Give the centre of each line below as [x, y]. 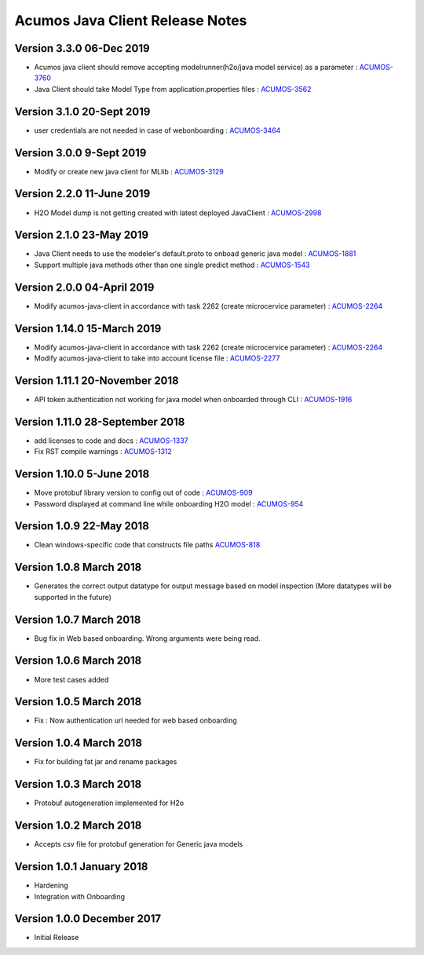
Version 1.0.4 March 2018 [79, 743]
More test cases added [71, 679]
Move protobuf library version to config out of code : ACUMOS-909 [143, 493]
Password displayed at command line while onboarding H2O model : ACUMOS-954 [169, 503]
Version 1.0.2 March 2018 [78, 826]
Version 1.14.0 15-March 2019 [88, 329]
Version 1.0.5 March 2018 [78, 702]
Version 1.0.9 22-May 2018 [82, 526]
